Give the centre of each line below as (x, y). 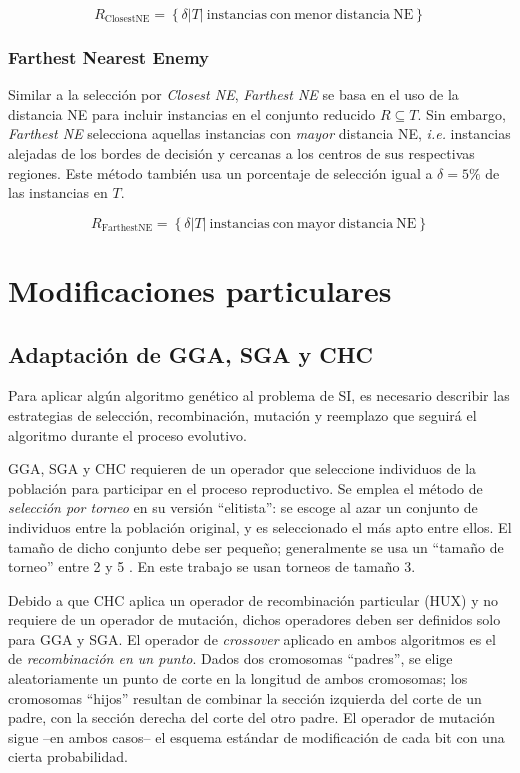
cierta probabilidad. (68, 756)
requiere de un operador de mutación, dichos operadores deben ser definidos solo (254, 619)
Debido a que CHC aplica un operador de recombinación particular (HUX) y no (253, 599)
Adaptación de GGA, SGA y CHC (191, 353)
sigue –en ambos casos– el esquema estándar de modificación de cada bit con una (256, 736)
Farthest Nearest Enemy (108, 56)
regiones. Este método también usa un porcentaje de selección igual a (220, 172)
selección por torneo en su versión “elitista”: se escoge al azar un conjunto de (243, 507)
